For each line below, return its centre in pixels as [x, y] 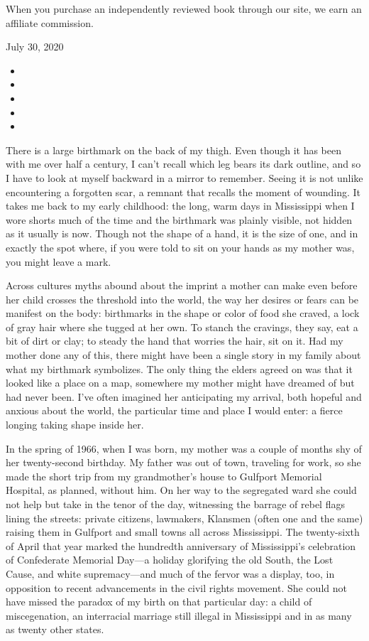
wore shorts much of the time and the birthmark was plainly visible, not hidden [179, 219]
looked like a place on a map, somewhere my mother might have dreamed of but [180, 383]
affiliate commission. [50, 22]
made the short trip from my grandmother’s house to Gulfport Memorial [164, 476]
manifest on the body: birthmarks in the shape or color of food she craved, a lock [183, 313]
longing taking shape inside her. [75, 425]
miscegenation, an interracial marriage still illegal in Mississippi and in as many [179, 615]
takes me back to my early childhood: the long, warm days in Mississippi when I [180, 206]
